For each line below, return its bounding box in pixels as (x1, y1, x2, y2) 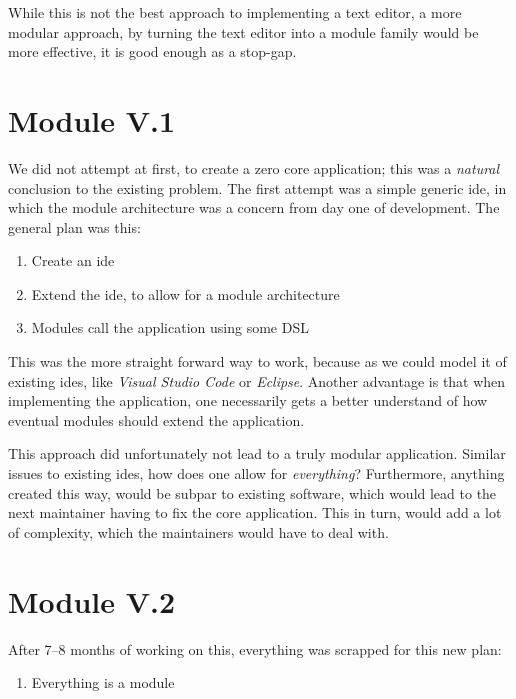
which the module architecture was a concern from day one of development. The (8, 197, 500, 218)
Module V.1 (8, 99, 176, 140)
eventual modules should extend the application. (8, 409, 305, 430)
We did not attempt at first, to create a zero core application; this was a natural (8, 157, 500, 178)
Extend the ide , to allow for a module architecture (31, 283, 340, 304)
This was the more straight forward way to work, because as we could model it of (8, 351, 507, 372)
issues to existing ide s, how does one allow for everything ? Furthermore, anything (8, 463, 505, 484)
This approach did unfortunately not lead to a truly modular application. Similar (8, 443, 506, 464)
